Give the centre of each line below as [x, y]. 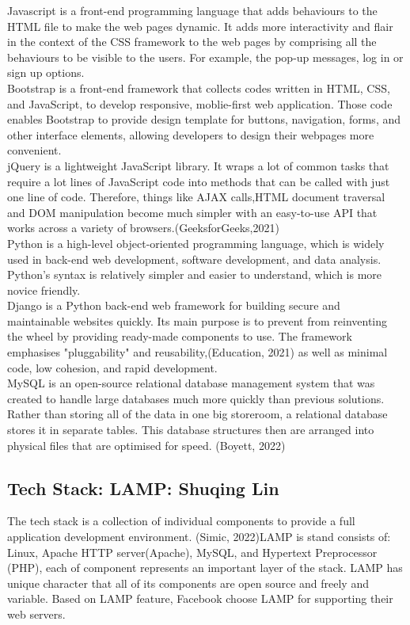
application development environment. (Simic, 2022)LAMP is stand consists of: [199, 537]
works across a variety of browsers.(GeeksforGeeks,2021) [143, 228]
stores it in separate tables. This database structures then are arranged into [191, 430]
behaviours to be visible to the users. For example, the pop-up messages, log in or [205, 57]
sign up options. [46, 72]
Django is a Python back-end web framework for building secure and [174, 305]
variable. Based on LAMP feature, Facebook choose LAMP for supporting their [200, 598]
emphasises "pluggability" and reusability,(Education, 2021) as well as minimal [197, 352]
